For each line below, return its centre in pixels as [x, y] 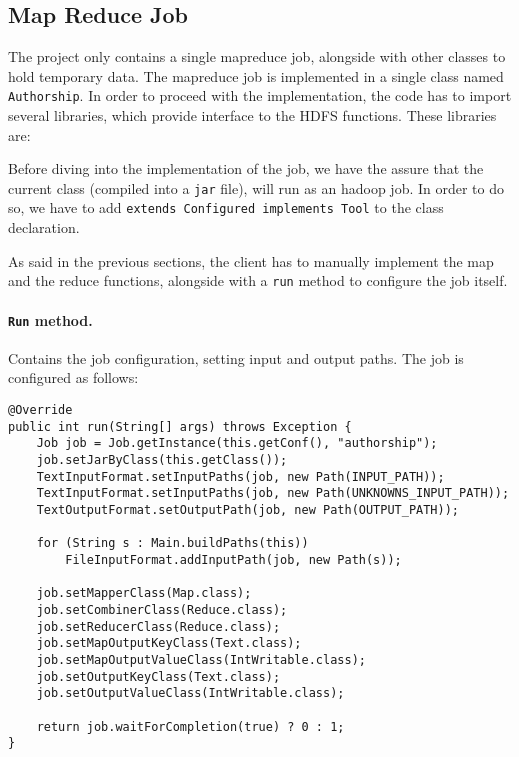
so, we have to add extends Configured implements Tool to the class [226, 207]
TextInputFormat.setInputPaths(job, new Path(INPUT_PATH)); [240, 476]
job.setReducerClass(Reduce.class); [158, 626]
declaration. [44, 227]
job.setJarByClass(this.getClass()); [162, 460]
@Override [40, 410]
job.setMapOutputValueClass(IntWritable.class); [201, 659]
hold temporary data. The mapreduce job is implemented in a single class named [256, 75]
